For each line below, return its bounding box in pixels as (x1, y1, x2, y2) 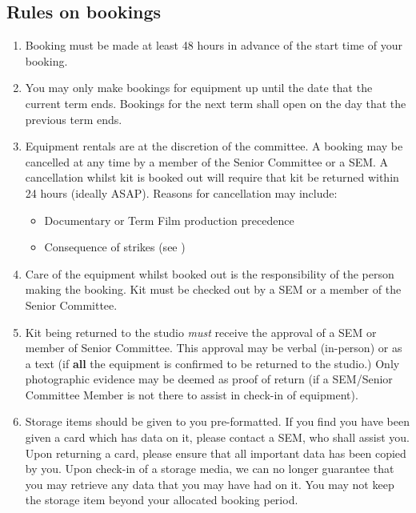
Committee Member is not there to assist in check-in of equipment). (25, 386, 358, 403)
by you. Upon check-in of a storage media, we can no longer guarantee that (25, 460, 394, 477)
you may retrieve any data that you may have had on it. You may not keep (25, 475, 394, 492)
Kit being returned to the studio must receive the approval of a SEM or (25, 323, 377, 340)
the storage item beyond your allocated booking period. (25, 491, 298, 508)
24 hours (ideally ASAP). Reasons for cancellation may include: (25, 184, 338, 201)
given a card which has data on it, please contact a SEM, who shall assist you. (25, 429, 410, 446)
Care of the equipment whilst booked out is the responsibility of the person (25, 265, 394, 282)
